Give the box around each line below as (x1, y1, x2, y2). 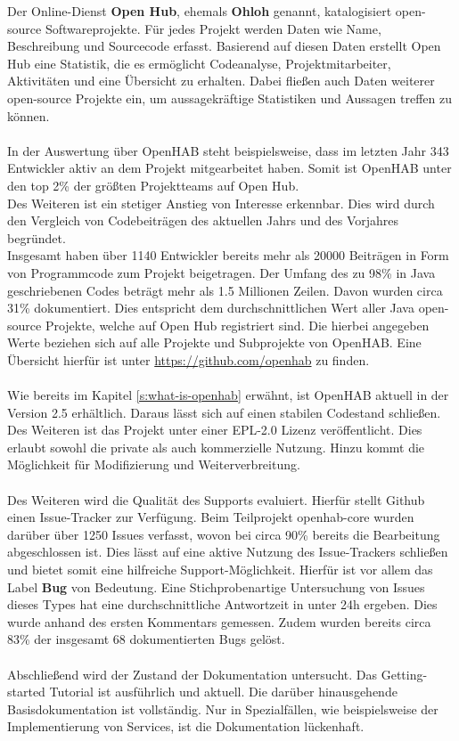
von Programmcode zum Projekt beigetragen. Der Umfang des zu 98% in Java (7, 263, 436, 281)
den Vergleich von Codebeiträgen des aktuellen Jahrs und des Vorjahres (7, 211, 398, 230)
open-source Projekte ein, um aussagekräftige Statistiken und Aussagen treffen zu (7, 88, 452, 107)
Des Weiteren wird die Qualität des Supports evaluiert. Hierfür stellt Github (7, 490, 425, 509)
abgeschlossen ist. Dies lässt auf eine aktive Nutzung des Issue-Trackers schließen (7, 542, 448, 561)
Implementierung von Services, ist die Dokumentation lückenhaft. (7, 717, 365, 736)
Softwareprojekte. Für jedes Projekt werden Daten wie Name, (45, 19, 381, 37)
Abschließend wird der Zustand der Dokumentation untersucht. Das (7, 664, 378, 683)
